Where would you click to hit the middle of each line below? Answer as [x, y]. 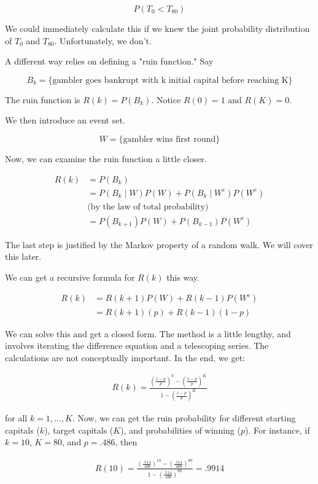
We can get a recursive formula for [70, 277]
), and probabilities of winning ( [180, 430]
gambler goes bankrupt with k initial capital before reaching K [170, 80]
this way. [183, 277]
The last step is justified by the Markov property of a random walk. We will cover [159, 244]
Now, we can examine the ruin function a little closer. [106, 158]
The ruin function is [43, 99]
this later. [23, 256]
